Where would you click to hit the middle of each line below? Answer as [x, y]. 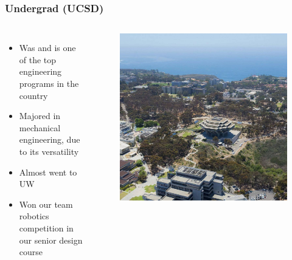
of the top [38, 59]
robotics [34, 216]
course [31, 252]
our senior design [51, 240]
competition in [46, 227]
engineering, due [50, 139]
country [33, 95]
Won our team [46, 204]
